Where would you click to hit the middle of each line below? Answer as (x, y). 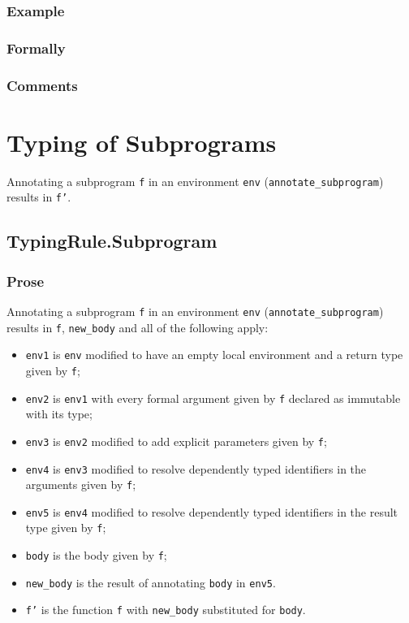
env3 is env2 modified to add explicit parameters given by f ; (176, 441)
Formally (36, 48)
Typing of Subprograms (142, 142)
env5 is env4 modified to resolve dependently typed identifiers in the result (212, 511)
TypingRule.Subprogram (112, 241)
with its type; (59, 414)
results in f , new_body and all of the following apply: (138, 327)
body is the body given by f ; (96, 555)
